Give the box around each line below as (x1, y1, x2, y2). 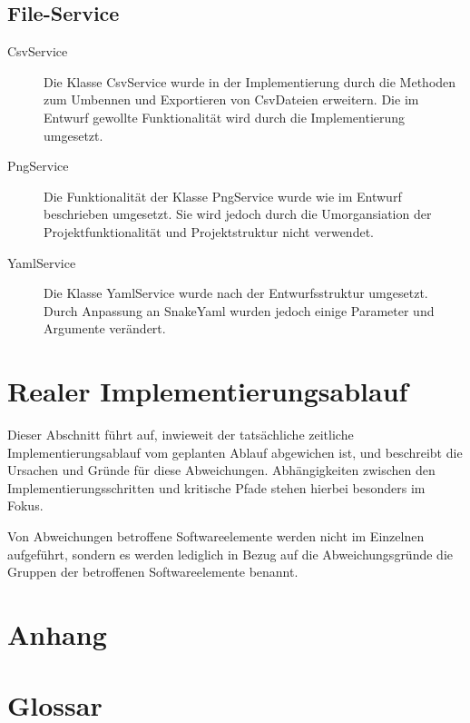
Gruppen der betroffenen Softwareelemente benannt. (7, 562, 299, 581)
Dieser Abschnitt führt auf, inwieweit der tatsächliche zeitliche (7, 425, 354, 444)
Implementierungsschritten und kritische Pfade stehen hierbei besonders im (7, 478, 426, 497)
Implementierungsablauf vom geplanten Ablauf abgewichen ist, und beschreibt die (7, 442, 463, 461)
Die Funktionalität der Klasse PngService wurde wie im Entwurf (44, 186, 402, 205)
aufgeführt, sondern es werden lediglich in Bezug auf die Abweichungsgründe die (7, 544, 453, 563)
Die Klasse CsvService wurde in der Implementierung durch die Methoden (44, 72, 456, 91)
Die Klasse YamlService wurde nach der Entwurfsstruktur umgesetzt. (44, 283, 428, 302)
